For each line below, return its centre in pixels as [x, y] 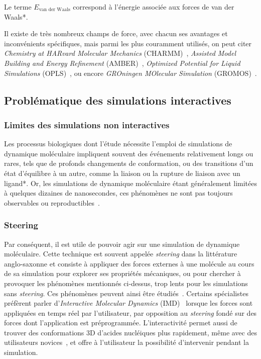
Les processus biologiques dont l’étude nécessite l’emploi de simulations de [118, 144]
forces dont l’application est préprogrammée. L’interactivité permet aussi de [121, 323]
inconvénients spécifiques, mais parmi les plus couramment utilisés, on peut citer [128, 43]
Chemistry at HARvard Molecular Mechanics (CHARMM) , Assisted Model [120, 53]
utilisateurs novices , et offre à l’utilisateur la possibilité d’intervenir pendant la [126, 342]
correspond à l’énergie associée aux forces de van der [154, 7]
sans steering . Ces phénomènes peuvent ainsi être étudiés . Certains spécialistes [126, 293]
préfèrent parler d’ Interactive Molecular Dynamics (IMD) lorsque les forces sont [128, 303]
